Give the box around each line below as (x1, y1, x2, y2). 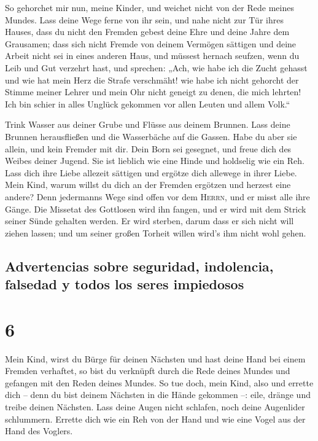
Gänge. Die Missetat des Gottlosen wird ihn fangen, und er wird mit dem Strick (5, 202, 306, 215)
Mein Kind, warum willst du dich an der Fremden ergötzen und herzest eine (5, 178, 291, 191)
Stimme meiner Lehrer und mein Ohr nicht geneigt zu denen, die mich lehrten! (5, 85, 301, 98)
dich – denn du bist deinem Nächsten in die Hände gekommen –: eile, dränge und (5, 388, 311, 401)
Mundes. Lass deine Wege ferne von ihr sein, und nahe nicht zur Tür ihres (5, 13, 284, 26)
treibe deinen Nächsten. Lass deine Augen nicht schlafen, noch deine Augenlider (5, 400, 305, 413)
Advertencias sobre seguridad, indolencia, (5, 256, 274, 275)
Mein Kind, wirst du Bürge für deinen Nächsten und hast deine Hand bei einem (5, 352, 306, 365)
